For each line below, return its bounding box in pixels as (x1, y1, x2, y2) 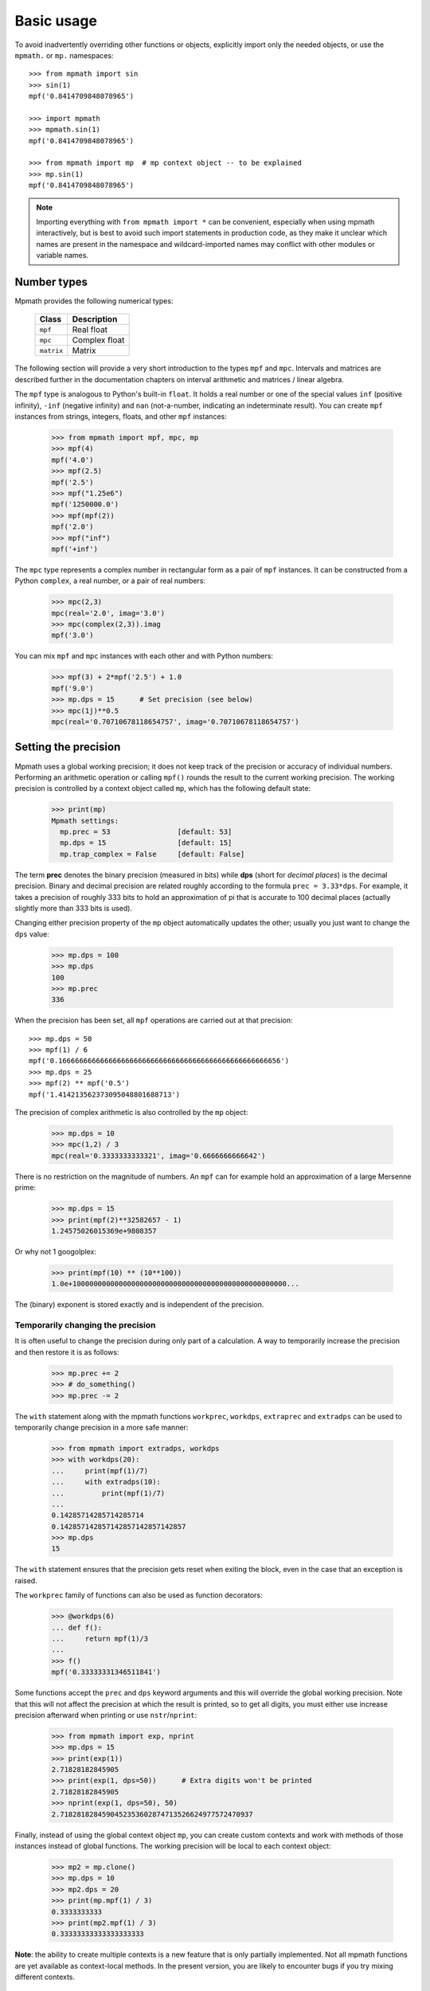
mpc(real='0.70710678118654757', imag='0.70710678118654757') (51, 718, 299, 726)
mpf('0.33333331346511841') (51, 1668, 161, 1676)
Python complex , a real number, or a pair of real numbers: (14, 576, 206, 585)
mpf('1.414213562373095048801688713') (29, 1089, 181, 1099)
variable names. (36, 251, 89, 260)
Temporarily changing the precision (14, 1320, 156, 1331)
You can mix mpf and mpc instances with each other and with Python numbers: (14, 651, 274, 661)
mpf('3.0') (51, 631, 94, 640)
